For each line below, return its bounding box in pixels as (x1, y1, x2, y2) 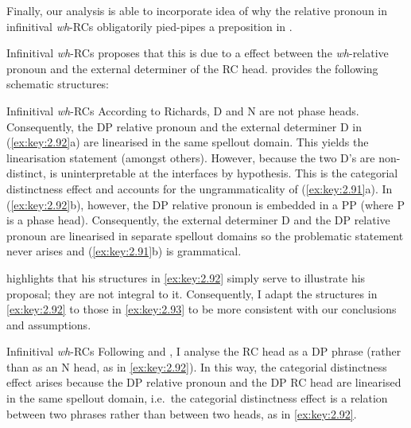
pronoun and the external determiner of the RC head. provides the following (6, 60, 378, 76)
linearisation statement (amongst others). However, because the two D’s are (6, 149, 375, 165)
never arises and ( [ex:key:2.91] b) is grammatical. (6, 243, 242, 259)
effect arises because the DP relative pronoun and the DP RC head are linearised (6, 374, 401, 391)
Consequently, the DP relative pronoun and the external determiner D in (6, 118, 362, 134)
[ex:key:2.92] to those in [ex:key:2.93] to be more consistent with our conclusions (6, 301, 397, 317)
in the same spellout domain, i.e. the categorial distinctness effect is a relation (6, 390, 388, 407)
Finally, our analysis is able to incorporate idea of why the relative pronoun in (6, 2, 388, 18)
